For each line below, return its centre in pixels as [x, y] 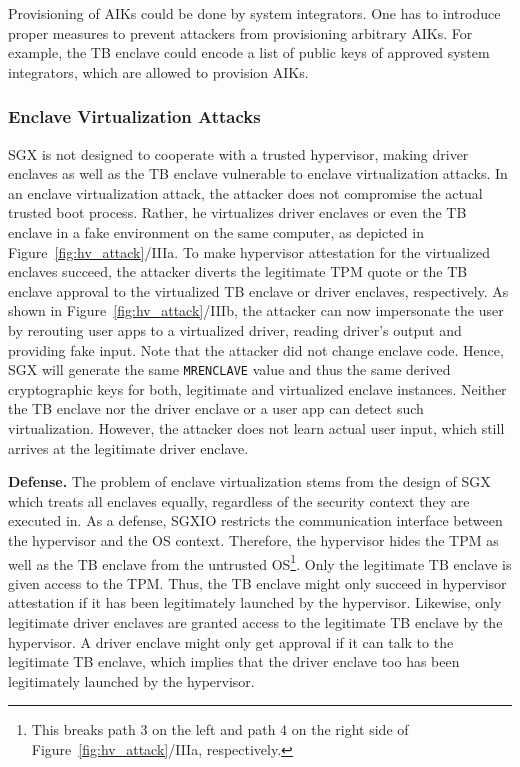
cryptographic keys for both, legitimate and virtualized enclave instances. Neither [257, 388]
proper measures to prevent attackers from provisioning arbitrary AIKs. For [240, 32]
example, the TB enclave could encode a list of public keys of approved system [249, 52]
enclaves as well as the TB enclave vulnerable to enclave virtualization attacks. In [258, 173]
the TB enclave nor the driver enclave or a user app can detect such [216, 408]
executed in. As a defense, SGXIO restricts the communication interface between [255, 520]
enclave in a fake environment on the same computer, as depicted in [216, 231]
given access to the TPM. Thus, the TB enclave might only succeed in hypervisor [257, 582]
